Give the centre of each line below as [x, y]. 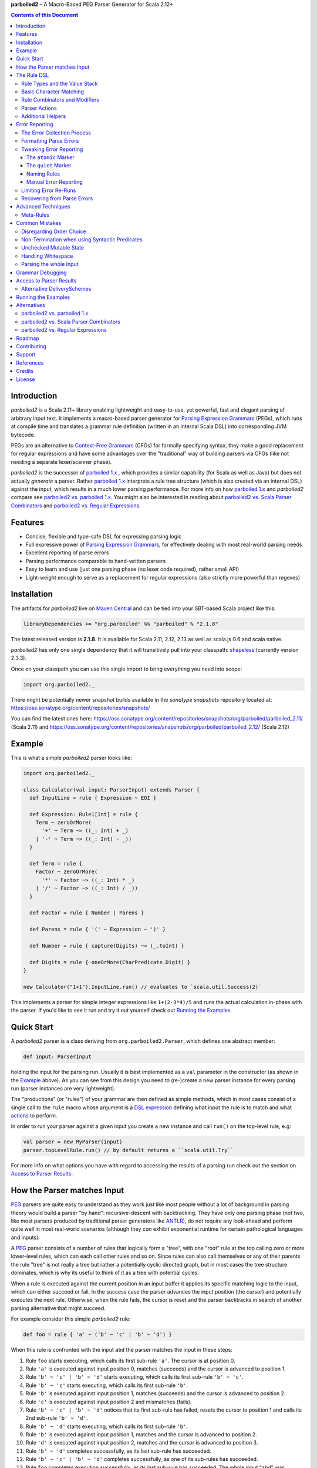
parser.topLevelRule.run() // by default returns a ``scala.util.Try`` [129, 1150]
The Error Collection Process [56, 133]
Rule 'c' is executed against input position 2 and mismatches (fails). [109, 1402]
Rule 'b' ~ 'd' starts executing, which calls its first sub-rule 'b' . [107, 1426]
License [26, 379]
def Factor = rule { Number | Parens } [87, 913]
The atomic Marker [50, 157]
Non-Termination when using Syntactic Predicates [82, 239]
